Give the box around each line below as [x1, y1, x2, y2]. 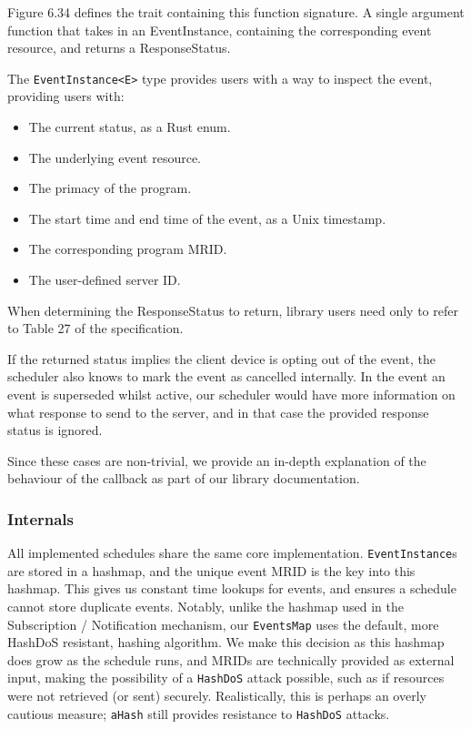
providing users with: [7, 86, 125, 106]
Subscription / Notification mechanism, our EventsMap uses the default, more [7, 614, 439, 633]
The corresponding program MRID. [28, 239, 227, 258]
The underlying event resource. [28, 147, 201, 167]
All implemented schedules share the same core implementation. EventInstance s [7, 543, 457, 562]
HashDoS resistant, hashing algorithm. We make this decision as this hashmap [7, 633, 445, 652]
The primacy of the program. [28, 178, 192, 197]
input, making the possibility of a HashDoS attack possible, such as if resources [7, 668, 445, 687]
